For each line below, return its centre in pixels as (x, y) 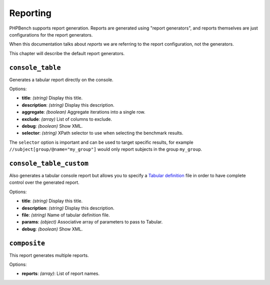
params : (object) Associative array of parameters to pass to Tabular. (92, 222)
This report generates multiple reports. (49, 255)
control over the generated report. (44, 182)
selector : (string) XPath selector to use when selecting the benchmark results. (102, 133)
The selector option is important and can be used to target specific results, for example (101, 142)
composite (27, 243)
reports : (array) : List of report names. (61, 273)
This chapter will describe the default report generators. (67, 53)
